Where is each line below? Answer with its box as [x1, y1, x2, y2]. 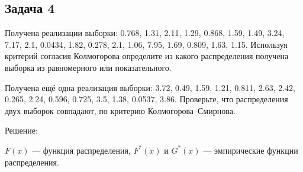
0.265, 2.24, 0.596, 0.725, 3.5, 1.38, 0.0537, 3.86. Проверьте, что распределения [5, 93, 288, 105]
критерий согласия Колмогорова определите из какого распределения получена [5, 50, 289, 62]
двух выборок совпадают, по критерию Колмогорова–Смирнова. [5, 104, 236, 116]
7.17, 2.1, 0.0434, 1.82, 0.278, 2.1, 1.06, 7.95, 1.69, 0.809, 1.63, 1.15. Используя [5, 38, 288, 50]
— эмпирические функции [203, 144, 298, 156]
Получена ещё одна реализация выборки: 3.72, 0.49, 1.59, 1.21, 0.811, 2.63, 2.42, [5, 81, 295, 93]
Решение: [5, 124, 38, 137]
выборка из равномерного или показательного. [5, 61, 172, 73]
